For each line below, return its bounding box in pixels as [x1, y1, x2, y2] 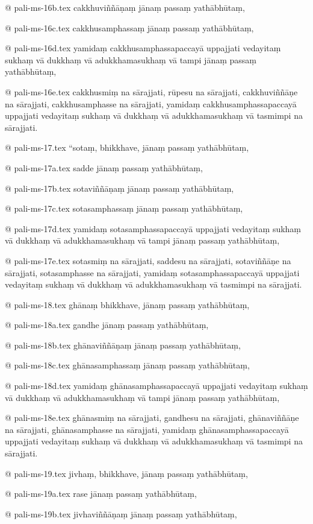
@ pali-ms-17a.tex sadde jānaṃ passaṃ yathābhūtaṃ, [5, 161, 203, 174]
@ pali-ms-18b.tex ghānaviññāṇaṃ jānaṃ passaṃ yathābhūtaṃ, [5, 338, 241, 351]
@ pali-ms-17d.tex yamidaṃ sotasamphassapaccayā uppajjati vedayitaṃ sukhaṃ [5, 222, 302, 235]
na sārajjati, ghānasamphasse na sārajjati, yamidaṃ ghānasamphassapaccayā [5, 423, 289, 435]
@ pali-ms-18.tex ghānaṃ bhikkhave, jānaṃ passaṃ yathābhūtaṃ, [5, 298, 250, 311]
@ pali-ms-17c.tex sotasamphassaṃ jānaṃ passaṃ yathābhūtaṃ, [5, 202, 243, 215]
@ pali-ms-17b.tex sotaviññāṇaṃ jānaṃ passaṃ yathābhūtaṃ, [5, 182, 234, 194]
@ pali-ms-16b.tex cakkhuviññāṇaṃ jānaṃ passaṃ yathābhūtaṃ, [5, 1, 245, 13]
